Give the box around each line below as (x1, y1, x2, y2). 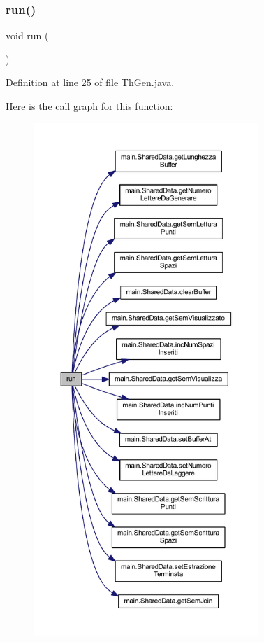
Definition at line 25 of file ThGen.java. (6, 75, 175, 90)
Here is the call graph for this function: (6, 99, 173, 113)
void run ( (6, 28, 49, 43)
